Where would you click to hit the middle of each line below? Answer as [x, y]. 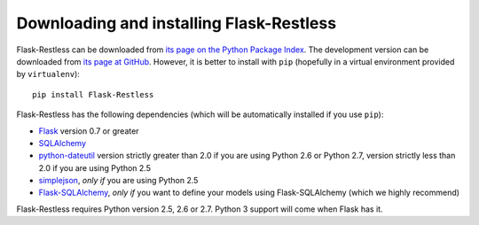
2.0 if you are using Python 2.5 [94, 167]
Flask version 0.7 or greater [89, 131]
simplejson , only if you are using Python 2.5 [118, 181]
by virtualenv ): [48, 74]
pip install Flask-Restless [93, 94]
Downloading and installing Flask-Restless [177, 23]
